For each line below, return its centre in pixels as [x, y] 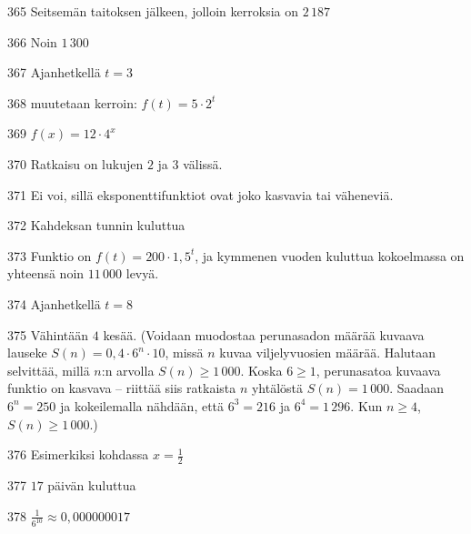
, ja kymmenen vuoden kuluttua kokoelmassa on [330, 255]
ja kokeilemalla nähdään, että [142, 405]
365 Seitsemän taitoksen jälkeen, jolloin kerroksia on [153, 11]
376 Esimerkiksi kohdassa [78, 454]
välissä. [203, 163]
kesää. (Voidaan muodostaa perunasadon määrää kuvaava [264, 334]
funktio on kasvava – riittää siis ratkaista [122, 388]
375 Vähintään [48, 334]
